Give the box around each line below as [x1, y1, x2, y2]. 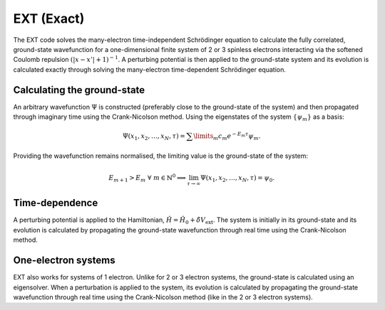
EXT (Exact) [13, 11, 85, 26]
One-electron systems [13, 255, 115, 267]
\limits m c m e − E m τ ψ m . [193, 131, 261, 141]
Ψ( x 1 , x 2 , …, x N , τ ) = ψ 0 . [200, 173, 274, 183]
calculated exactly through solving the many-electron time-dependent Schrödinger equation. [13, 65, 287, 74]
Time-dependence [13, 197, 98, 209]
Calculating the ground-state [13, 84, 145, 96]
